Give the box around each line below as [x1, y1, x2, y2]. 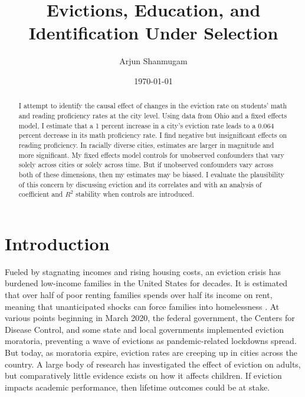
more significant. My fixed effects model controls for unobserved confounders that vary [18, 150, 284, 160]
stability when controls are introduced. [76, 189, 194, 199]
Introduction [5, 231, 110, 255]
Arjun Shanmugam [119, 55, 188, 67]
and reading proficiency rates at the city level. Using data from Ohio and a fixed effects [18, 110, 287, 120]
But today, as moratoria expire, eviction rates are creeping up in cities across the [5, 346, 297, 358]
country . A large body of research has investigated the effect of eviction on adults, [5, 358, 301, 370]
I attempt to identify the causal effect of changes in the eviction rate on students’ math [18, 101, 287, 111]
